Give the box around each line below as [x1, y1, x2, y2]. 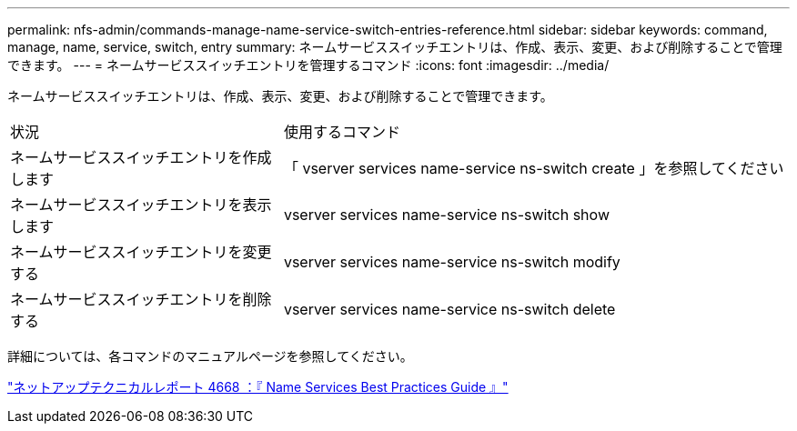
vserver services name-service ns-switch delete [283, 300, 616, 318]
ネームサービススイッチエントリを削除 [10, 290, 272, 308]
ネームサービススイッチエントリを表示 [10, 195, 272, 214]
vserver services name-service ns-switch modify [283, 253, 620, 271]
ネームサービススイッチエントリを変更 [10, 243, 272, 261]
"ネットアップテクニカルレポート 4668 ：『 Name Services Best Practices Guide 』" [7, 379, 509, 395]
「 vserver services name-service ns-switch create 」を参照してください [283, 159, 784, 177]
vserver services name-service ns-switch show [283, 205, 610, 224]
